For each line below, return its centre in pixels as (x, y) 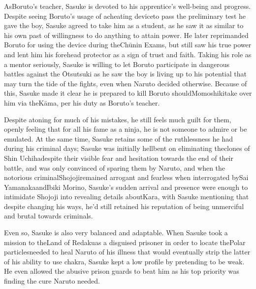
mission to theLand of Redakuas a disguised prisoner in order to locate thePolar (125, 242)
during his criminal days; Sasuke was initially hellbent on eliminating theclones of (127, 148)
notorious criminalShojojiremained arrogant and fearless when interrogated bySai (126, 177)
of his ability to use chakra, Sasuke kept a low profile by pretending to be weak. (124, 261)
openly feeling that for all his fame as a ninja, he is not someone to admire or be (126, 129)
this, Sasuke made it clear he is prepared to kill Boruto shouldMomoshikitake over (128, 93)
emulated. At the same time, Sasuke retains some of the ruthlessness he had (118, 138)
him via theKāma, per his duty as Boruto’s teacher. (82, 102)
